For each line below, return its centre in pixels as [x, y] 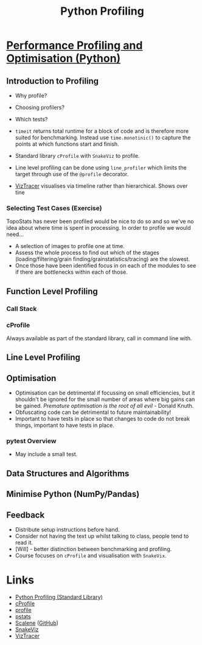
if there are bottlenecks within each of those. [71, 272]
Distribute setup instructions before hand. [67, 529]
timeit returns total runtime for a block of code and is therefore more [102, 131]
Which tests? [31, 119]
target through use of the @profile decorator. [72, 174]
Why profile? [31, 95]
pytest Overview [31, 441]
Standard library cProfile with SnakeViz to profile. [77, 156]
